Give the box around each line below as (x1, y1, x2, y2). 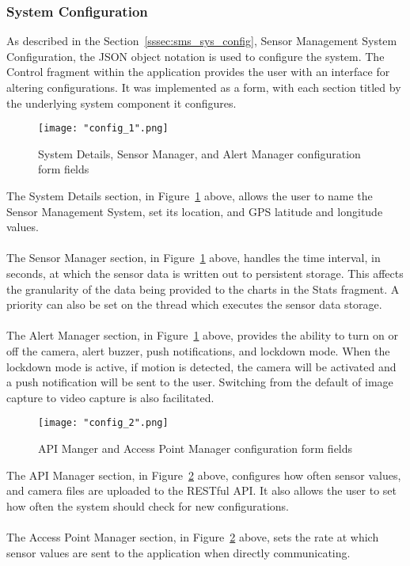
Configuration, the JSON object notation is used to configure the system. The (6, 47, 385, 64)
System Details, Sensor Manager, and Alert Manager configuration (38, 145, 361, 161)
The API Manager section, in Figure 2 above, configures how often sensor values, (6, 466, 401, 483)
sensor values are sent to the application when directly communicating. (6, 544, 351, 560)
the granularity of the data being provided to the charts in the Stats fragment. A (6, 280, 400, 297)
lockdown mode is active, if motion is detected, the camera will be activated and (6, 358, 397, 374)
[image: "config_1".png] (38, 123, 169, 135)
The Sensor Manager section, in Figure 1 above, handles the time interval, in (6, 249, 381, 266)
